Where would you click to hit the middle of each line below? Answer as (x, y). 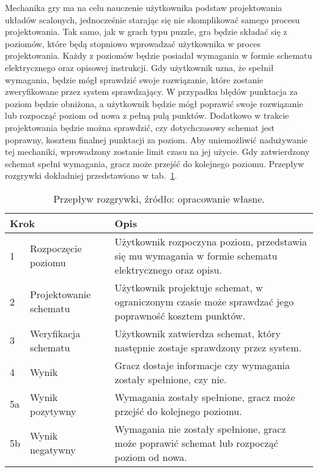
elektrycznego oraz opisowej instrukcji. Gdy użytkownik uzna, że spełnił (139, 67)
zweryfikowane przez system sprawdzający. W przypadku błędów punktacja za (151, 92)
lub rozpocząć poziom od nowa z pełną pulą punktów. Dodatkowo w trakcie (147, 115)
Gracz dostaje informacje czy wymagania (202, 365)
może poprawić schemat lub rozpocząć (196, 443)
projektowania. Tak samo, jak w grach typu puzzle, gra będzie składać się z (146, 32)
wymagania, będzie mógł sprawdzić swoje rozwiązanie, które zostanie (134, 79)
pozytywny (53, 411)
